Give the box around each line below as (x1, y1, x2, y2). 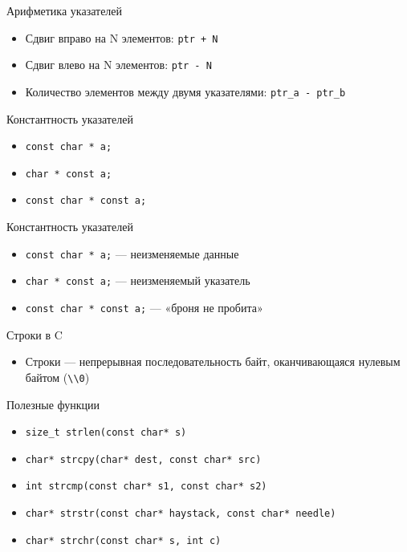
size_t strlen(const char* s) (25, 427, 187, 439)
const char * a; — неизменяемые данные (25, 245, 239, 262)
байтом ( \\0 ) (25, 368, 90, 385)
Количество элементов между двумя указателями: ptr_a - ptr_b (25, 83, 346, 99)
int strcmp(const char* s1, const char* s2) (25, 481, 267, 493)
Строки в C (6, 326, 63, 343)
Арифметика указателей (6, 2, 123, 18)
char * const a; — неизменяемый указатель (25, 272, 250, 289)
